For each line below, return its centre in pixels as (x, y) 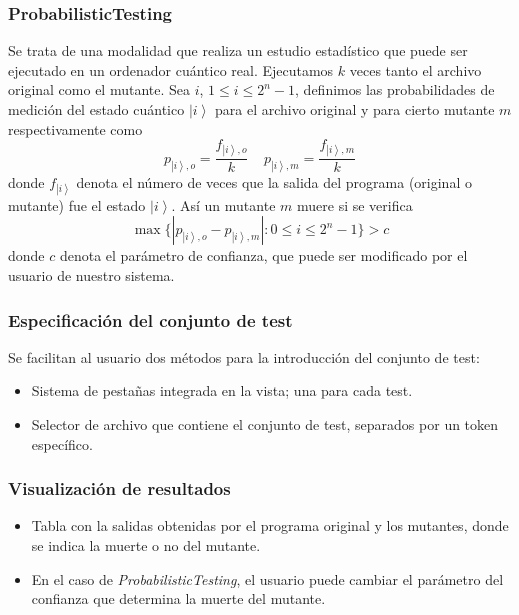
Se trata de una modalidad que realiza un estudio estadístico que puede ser (238, 50)
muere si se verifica (354, 204)
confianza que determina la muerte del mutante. (178, 598)
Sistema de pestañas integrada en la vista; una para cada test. (222, 390)
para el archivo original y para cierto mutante (355, 109)
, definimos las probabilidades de (395, 89)
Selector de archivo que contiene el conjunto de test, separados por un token (265, 424)
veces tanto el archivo (415, 69)
